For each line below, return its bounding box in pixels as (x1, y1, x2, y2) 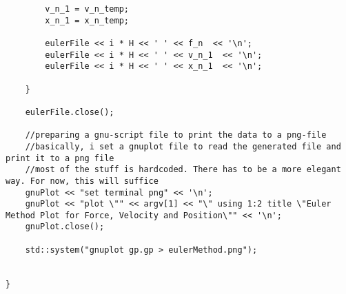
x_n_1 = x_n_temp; (45, 15, 129, 25)
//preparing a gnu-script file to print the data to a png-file (25, 130, 327, 140)
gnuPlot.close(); (25, 222, 105, 232)
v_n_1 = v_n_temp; (45, 4, 129, 14)
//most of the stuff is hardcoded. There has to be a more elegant (25, 165, 341, 175)
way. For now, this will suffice (6, 176, 159, 186)
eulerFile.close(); (25, 107, 114, 117)
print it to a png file (6, 153, 114, 163)
